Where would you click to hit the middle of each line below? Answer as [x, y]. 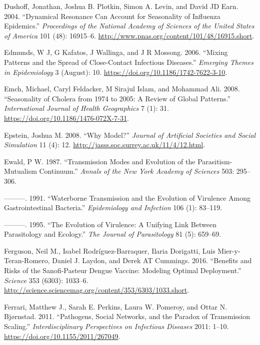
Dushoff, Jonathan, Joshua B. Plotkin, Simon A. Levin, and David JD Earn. [121, 6]
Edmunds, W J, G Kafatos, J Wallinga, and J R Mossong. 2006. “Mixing [116, 52]
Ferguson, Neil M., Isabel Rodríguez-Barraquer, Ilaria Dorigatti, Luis [110, 250]
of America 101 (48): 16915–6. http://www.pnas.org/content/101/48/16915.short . [129, 35]
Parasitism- [215, 161]
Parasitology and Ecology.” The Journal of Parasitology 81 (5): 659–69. [113, 234]
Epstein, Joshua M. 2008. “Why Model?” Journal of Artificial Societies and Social [130, 135]
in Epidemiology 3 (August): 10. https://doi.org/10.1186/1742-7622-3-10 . [116, 72]
